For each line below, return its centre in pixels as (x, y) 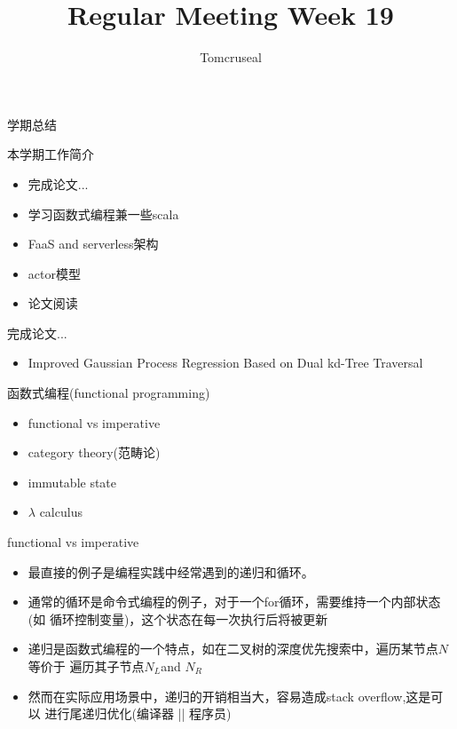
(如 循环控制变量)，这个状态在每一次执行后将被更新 (178, 618)
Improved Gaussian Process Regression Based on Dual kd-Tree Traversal (225, 363)
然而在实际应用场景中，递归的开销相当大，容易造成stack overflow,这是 (229, 696)
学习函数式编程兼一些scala (103, 214)
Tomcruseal (231, 57)
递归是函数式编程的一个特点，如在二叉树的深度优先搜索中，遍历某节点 (233, 649)
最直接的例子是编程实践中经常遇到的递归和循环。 (171, 571)
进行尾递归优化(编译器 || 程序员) (138, 713)
